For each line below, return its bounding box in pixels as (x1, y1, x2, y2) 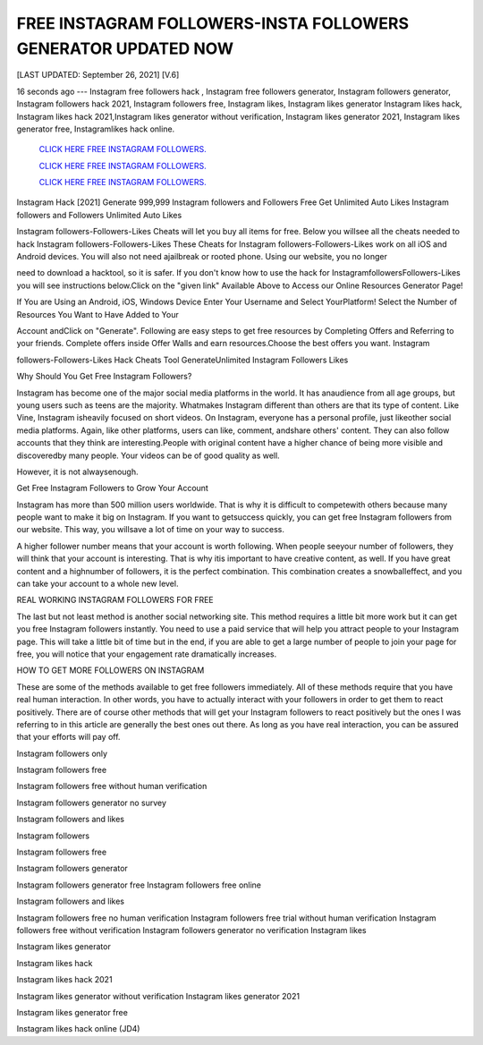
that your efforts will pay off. (16, 732, 121, 743)
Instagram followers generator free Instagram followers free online (16, 879, 262, 890)
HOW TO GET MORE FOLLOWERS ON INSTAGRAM (16, 665, 205, 675)
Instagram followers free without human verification (16, 781, 208, 792)
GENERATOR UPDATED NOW (16, 38, 234, 58)
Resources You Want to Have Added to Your (16, 309, 179, 319)
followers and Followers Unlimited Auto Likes (16, 209, 182, 220)
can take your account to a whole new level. (16, 578, 179, 590)
